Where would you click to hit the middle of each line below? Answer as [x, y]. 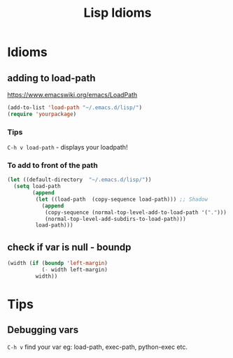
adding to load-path [51, 78]
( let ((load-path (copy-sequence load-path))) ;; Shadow [122, 199]
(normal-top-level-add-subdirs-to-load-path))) [115, 219]
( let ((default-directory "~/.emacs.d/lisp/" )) [79, 180]
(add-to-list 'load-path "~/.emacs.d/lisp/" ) [75, 108]
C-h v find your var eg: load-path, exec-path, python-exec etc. [97, 347]
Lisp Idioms [118, 13]
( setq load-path [37, 187]
